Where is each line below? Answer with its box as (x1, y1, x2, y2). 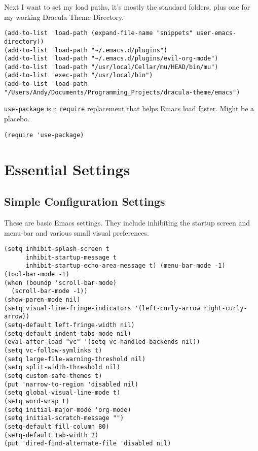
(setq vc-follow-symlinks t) (4, 346, 102, 354)
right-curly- (203, 304, 247, 312)
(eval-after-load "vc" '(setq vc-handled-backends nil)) (4, 338, 200, 346)
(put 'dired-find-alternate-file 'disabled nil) (4, 440, 171, 447)
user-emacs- (196, 29, 237, 37)
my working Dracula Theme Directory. (4, 11, 124, 22)
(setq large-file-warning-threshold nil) (4, 355, 146, 363)
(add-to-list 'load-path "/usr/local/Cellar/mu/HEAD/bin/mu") (4, 63, 218, 71)
